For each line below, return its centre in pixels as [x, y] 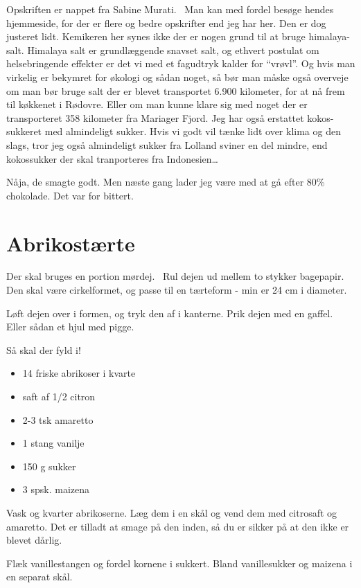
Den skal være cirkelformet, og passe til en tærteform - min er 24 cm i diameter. [177, 290]
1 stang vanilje [53, 443]
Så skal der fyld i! [44, 349]
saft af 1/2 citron [59, 396]
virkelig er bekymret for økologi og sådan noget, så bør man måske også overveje [177, 77]
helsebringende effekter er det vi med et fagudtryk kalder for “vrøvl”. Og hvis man [181, 63]
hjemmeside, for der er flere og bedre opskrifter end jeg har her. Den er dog [166, 23]
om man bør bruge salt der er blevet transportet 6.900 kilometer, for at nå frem [176, 90]
